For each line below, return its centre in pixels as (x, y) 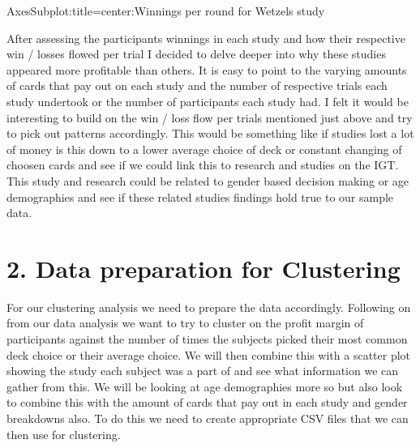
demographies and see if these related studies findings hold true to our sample (200, 196)
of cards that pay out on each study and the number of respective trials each (197, 85)
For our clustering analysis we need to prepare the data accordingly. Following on (209, 307)
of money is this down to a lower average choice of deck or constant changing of (204, 149)
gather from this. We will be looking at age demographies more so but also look (205, 386)
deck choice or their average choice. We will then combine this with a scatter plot (209, 354)
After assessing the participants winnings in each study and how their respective (206, 38)
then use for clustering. (64, 434)
